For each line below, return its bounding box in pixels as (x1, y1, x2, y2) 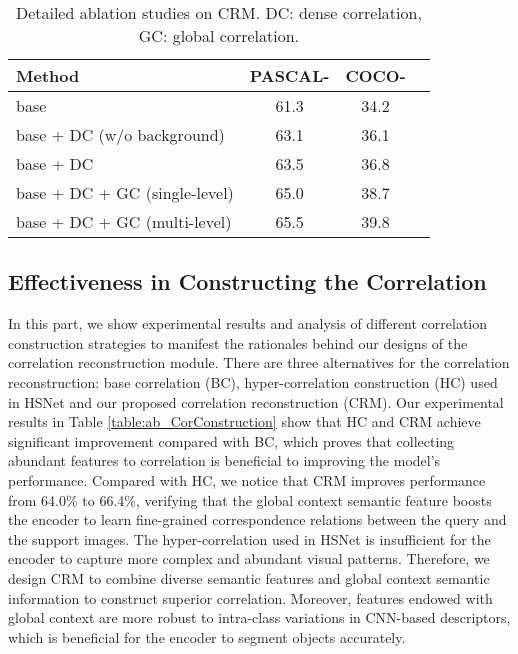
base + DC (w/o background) (16, 123, 225, 146)
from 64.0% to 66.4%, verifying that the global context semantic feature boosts (8, 489, 492, 510)
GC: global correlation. (138, 24, 299, 47)
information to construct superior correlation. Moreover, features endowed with (8, 587, 493, 608)
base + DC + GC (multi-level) (16, 210, 232, 233)
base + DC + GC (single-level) (16, 181, 234, 204)
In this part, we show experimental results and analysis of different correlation (8, 313, 488, 334)
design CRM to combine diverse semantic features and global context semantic (8, 567, 490, 588)
